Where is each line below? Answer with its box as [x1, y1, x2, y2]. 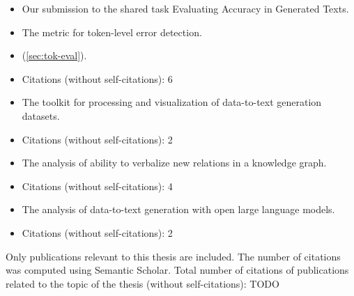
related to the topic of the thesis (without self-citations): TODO [6, 276, 279, 290]
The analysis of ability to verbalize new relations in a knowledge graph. [22, 155, 327, 170]
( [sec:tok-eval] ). [22, 48, 87, 63]
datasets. [22, 108, 60, 123]
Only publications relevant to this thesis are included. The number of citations [6, 249, 341, 263]
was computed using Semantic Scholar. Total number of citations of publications [6, 263, 349, 277]
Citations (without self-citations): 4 [22, 178, 173, 193]
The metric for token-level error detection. [22, 24, 202, 39]
